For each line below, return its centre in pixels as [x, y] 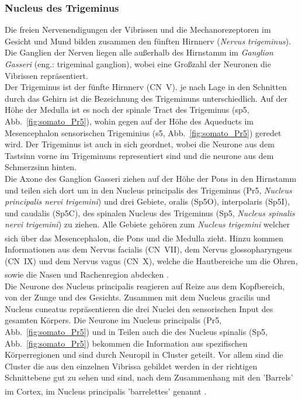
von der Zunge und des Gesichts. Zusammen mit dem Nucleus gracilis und [138, 297]
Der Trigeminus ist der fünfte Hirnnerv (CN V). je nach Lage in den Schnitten [146, 87]
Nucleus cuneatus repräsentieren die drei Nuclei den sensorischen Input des [139, 308]
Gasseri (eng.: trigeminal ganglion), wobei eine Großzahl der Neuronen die [138, 64]
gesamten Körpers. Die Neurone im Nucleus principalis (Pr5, [113, 320]
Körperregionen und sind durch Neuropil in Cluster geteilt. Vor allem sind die [144, 355]
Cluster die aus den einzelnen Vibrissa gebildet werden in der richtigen [131, 366]
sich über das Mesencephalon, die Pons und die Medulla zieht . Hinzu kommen [144, 238]
